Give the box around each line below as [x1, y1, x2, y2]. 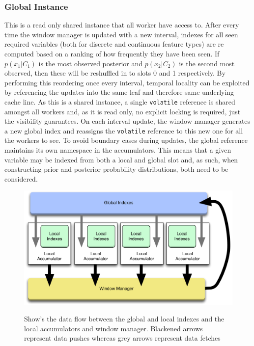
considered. [4, 173, 38, 184]
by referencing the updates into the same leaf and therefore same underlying [4, 87, 234, 97]
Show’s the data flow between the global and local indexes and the [24, 314, 225, 324]
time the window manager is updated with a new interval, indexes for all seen [4, 29, 238, 39]
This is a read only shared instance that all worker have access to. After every [4, 20, 239, 30]
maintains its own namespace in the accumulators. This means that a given [4, 145, 231, 155]
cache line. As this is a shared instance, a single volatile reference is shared [4, 96, 235, 106]
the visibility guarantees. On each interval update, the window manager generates [4, 116, 251, 126]
